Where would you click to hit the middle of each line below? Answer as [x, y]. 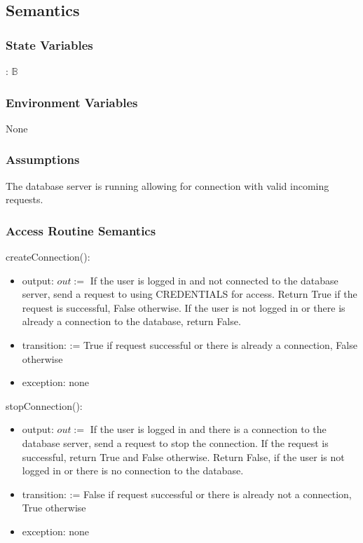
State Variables [49, 44]
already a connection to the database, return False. [131, 321]
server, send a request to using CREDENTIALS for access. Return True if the [190, 294]
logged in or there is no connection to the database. [133, 470]
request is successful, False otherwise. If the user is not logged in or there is [184, 307]
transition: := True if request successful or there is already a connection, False [190, 345]
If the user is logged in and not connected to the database [214, 280]
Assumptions [43, 159]
